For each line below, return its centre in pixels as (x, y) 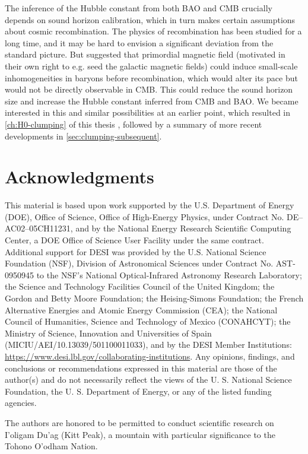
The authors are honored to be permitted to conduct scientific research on (139, 422)
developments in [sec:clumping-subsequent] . (83, 136)
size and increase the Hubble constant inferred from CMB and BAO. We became (152, 101)
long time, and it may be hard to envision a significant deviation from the (139, 42)
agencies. (21, 403)
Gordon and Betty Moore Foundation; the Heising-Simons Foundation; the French (154, 298)
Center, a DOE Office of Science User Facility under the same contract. (134, 240)
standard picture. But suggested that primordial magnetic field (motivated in (145, 54)
